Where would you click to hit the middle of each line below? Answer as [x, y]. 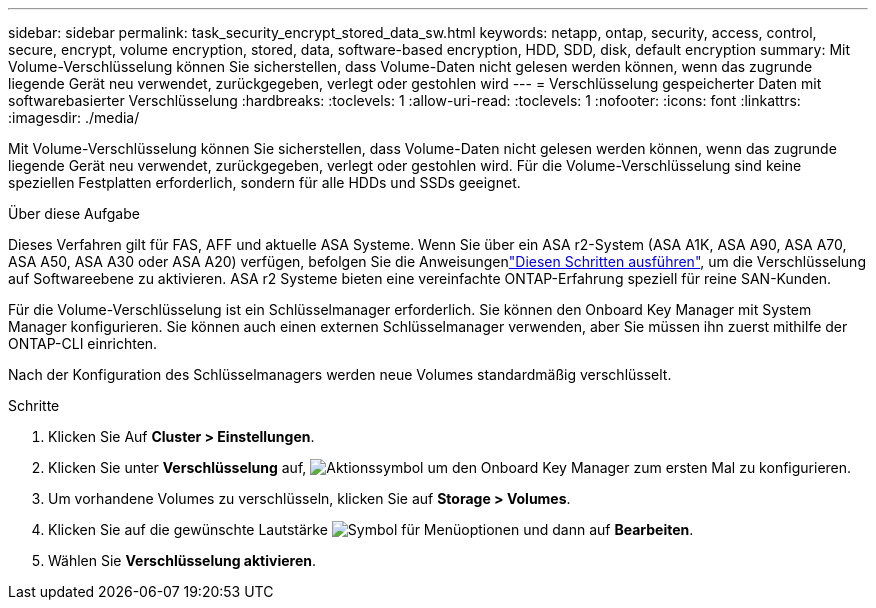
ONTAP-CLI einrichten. [83, 343]
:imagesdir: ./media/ [74, 117]
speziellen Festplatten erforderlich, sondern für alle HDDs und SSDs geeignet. [264, 182]
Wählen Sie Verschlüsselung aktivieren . [182, 560]
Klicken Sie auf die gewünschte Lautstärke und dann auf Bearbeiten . [371, 529]
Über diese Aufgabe [74, 213]
